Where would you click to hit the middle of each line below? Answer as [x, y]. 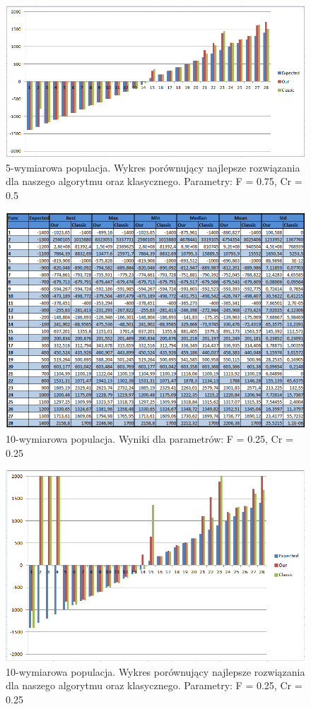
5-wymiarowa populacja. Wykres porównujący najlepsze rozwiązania [153, 167]
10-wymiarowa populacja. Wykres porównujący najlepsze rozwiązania [155, 671]
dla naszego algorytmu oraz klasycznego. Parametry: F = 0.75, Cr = [154, 181]
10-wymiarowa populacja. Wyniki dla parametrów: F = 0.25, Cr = [149, 438]
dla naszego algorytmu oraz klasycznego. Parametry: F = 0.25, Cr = [154, 685]
